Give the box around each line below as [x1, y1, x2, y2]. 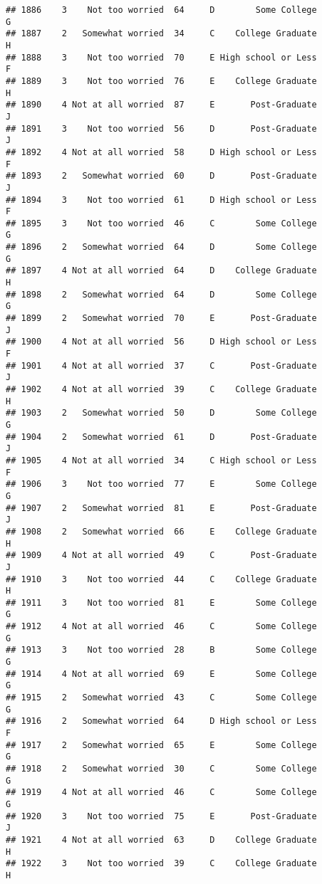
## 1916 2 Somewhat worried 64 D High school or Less [6, 716, 317, 727]
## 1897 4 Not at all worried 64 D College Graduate [6, 265, 317, 276]
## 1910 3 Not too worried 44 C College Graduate [6, 574, 317, 584]
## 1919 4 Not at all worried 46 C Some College [6, 787, 317, 798]
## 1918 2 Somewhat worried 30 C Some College [6, 764, 317, 774]
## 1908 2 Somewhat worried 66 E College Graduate [6, 526, 317, 537]
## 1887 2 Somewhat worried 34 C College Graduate [6, 28, 317, 39]
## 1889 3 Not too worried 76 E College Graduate [6, 75, 317, 86]
